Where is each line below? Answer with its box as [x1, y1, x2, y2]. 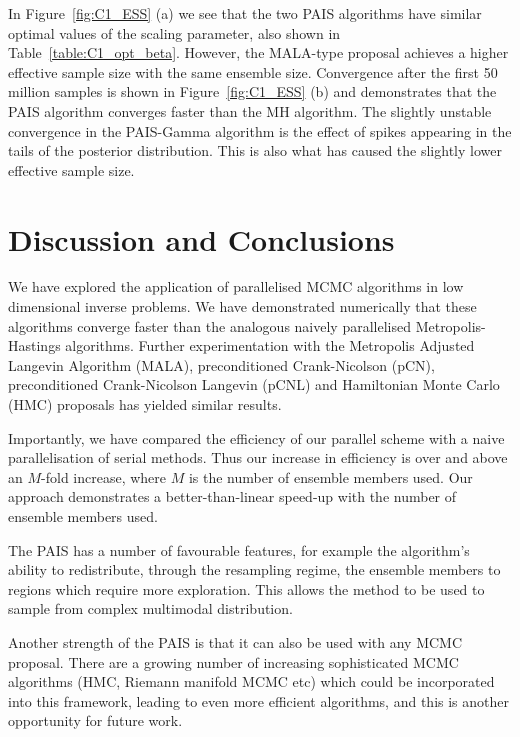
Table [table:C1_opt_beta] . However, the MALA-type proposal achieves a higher [8, 42, 509, 63]
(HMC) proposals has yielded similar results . [8, 394, 282, 415]
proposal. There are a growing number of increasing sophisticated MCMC [8, 651, 459, 672]
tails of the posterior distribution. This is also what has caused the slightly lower [8, 140, 502, 161]
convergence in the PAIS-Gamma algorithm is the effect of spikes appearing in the [8, 120, 512, 141]
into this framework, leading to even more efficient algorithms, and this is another [8, 690, 509, 711]
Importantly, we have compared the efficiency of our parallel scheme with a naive [8, 427, 505, 448]
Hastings [8, 335, 61, 356]
